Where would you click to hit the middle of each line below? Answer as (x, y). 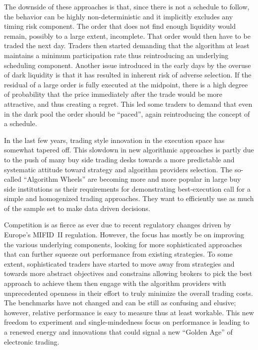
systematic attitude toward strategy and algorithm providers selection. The (118, 169)
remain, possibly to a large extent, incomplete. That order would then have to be (127, 35)
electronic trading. (32, 341)
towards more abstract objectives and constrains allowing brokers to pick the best (128, 273)
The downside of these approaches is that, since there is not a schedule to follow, (127, 6)
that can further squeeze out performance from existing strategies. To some (118, 254)
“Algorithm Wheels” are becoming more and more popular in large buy (132, 179)
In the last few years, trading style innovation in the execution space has (114, 140)
